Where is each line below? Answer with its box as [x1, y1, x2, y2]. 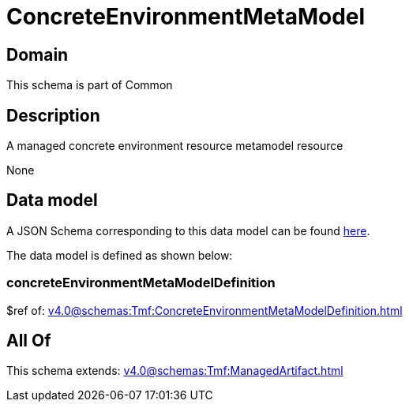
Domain [6, 44, 69, 65]
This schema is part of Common [6, 78, 173, 92]
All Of [6, 331, 51, 351]
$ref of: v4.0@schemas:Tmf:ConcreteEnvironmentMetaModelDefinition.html [6, 303, 403, 317]
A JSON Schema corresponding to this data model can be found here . [6, 223, 370, 238]
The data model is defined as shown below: [6, 248, 233, 262]
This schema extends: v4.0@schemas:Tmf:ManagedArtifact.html [6, 364, 343, 378]
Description [6, 105, 100, 125]
